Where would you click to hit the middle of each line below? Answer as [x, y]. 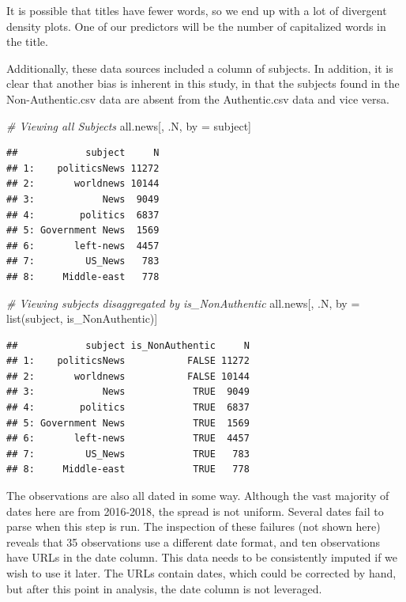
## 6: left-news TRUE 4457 [128, 439]
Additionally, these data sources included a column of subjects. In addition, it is [200, 68]
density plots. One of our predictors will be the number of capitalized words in [196, 26]
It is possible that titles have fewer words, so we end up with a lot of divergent [197, 10]
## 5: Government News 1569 [83, 231]
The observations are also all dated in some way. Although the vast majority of [198, 496]
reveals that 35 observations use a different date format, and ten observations [194, 541]
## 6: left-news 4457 [83, 246]
